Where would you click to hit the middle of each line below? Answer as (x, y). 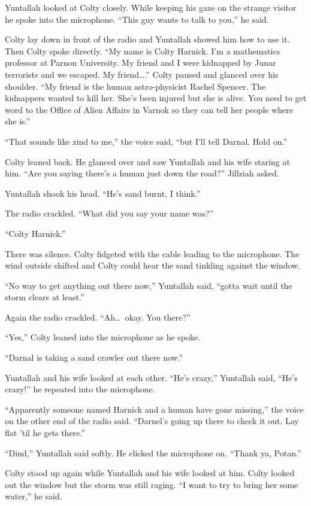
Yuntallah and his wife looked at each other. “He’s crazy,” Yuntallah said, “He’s (151, 377)
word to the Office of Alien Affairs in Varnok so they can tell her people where (149, 109)
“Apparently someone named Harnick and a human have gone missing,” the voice (154, 409)
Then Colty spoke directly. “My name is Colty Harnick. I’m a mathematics (143, 51)
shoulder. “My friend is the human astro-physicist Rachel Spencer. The (135, 86)
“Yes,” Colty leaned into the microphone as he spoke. (103, 337)
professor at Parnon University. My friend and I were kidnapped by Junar (141, 63)
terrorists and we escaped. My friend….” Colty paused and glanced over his (142, 74)
